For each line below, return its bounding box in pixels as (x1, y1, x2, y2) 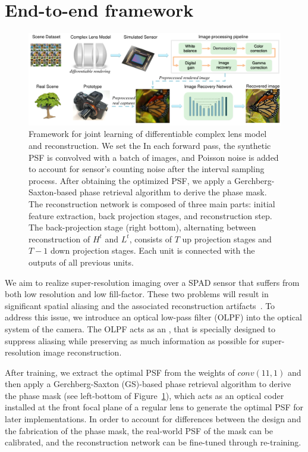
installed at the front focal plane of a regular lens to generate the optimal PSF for (5, 401, 304, 413)
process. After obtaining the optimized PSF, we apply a (29, 174, 232, 186)
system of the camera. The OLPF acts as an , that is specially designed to (5, 322, 275, 335)
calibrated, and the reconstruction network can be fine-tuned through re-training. (5, 436, 301, 448)
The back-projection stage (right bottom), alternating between (29, 221, 256, 233)
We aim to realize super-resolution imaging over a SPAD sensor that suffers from (5, 276, 300, 288)
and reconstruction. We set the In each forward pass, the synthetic (29, 139, 271, 151)
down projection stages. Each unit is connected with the (50, 244, 255, 257)
